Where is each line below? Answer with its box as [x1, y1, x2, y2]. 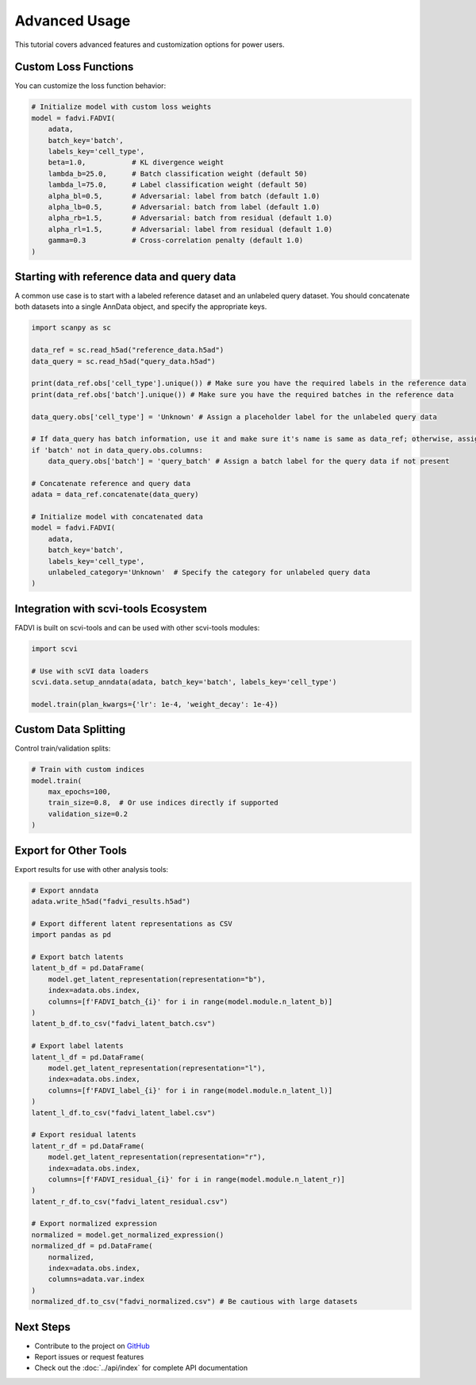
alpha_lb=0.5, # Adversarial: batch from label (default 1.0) [48, 203, 321, 211]
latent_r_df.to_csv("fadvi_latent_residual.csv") [31, 1197, 228, 1206]
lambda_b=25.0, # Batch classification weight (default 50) [48, 169, 308, 178]
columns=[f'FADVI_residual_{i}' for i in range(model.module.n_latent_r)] [48, 1175, 345, 1183]
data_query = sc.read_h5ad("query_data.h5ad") [31, 357, 216, 365]
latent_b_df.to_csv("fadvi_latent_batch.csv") [31, 1019, 216, 1028]
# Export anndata [31, 885, 99, 895]
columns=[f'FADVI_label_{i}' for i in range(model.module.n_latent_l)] [48, 1086, 333, 1095]
